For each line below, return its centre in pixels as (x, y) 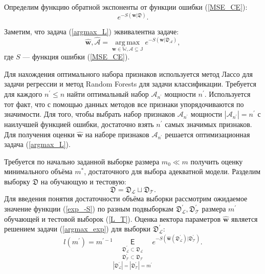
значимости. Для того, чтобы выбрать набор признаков (90, 114)
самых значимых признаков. (208, 124)
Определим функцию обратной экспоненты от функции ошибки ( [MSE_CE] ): (126, 7)
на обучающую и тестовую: (83, 182)
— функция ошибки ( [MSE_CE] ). (76, 57)
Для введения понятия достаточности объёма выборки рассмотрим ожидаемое (126, 198)
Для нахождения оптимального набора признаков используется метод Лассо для (128, 73)
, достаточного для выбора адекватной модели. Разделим (172, 171)
